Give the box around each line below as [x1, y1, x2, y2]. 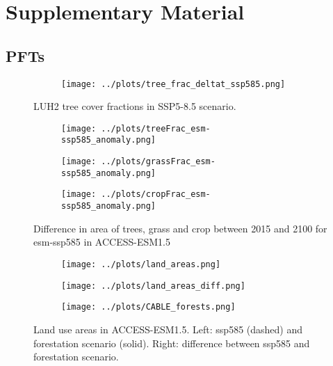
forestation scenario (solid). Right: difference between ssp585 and [33, 335, 310, 350]
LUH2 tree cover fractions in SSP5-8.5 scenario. [33, 99, 236, 113]
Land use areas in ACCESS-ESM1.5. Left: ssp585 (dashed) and [33, 321, 303, 336]
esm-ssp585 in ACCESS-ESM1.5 [33, 234, 171, 249]
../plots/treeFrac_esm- [101, 123, 211, 134]
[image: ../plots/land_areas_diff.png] [61, 280, 245, 291]
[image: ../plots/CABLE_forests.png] [61, 302, 236, 312]
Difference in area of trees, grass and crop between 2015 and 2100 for [33, 221, 327, 235]
